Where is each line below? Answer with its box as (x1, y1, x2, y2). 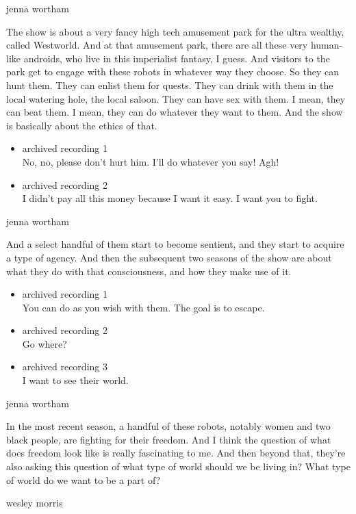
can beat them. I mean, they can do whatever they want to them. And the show (6, 105, 343, 119)
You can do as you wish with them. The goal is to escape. (22, 300, 265, 314)
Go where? (22, 336, 67, 350)
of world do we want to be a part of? (6, 472, 161, 487)
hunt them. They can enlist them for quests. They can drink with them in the (6, 77, 333, 92)
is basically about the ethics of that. (6, 118, 157, 132)
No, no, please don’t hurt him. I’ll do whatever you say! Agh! (22, 154, 279, 168)
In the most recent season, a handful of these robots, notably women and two (6, 419, 331, 433)
